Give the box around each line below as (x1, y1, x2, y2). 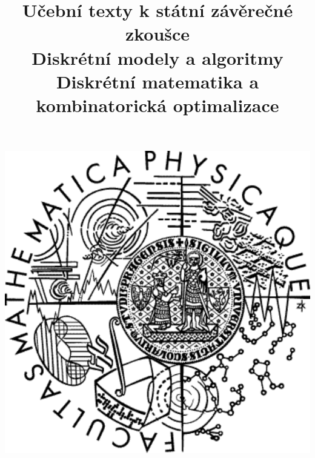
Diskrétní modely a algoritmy (31, 45, 283, 70)
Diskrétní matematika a (56, 68, 259, 93)
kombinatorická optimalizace (36, 92, 279, 117)
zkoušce (125, 21, 190, 46)
